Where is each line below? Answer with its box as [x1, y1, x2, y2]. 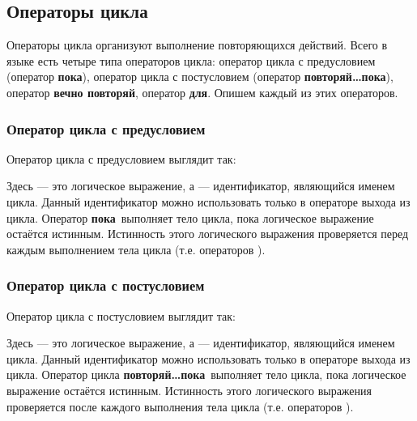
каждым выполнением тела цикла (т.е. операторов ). [6, 240, 266, 257]
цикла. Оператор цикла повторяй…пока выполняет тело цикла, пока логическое [6, 366, 406, 383]
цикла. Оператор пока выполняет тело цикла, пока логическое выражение [6, 209, 374, 226]
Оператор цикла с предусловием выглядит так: [6, 150, 236, 167]
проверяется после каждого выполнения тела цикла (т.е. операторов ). [6, 398, 354, 415]
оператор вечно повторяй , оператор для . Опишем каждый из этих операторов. [6, 83, 398, 100]
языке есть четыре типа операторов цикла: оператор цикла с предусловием [6, 52, 376, 69]
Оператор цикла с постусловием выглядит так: [6, 307, 236, 324]
